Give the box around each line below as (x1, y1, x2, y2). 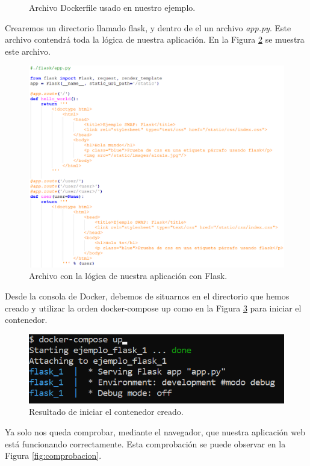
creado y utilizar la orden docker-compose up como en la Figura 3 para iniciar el (5, 301, 302, 314)
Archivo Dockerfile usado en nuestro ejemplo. (29, 1, 196, 13)
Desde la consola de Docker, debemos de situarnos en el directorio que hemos (5, 289, 290, 302)
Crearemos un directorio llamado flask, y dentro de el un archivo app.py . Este (5, 21, 291, 34)
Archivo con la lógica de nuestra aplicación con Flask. (29, 269, 228, 282)
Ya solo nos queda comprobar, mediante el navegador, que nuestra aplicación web (5, 426, 305, 438)
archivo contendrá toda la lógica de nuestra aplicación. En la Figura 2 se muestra (5, 33, 305, 46)
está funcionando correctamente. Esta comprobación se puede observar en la (5, 437, 286, 450)
